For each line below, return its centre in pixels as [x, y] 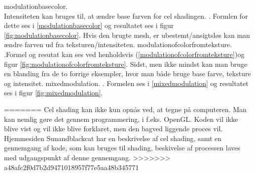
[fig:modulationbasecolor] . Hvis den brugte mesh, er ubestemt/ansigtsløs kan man [127, 35]
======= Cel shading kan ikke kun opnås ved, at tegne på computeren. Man [125, 109]
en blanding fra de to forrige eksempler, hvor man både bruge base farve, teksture [127, 73]
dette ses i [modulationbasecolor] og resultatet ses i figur [89, 25]
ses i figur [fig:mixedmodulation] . [54, 93]
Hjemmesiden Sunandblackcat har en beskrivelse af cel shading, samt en [113, 138]
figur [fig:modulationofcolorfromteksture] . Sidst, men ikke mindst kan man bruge [126, 64]
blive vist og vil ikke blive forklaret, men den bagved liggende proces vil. [113, 129]
